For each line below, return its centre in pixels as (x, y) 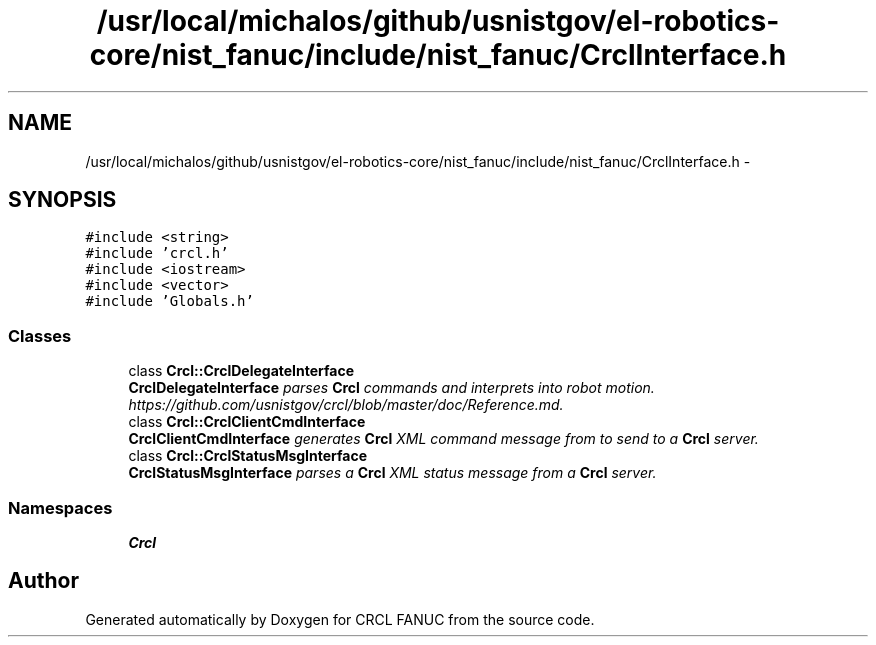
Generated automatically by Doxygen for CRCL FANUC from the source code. (340, 619)
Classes (40, 335)
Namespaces (60, 507)
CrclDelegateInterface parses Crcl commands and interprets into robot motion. (391, 388)
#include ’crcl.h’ (157, 253)
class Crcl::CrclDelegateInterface (241, 371)
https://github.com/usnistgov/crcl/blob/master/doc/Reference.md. (346, 405)
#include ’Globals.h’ (169, 301)
